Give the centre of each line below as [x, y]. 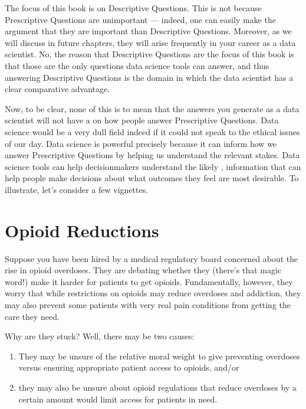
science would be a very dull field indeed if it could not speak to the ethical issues [152, 131]
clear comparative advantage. [57, 89]
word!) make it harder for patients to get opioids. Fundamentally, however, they [149, 281]
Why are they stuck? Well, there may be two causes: [100, 336]
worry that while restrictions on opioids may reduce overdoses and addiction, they [153, 293]
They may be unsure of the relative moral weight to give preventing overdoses [159, 356]
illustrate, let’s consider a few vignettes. [77, 189]
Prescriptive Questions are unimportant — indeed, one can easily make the [140, 19]
